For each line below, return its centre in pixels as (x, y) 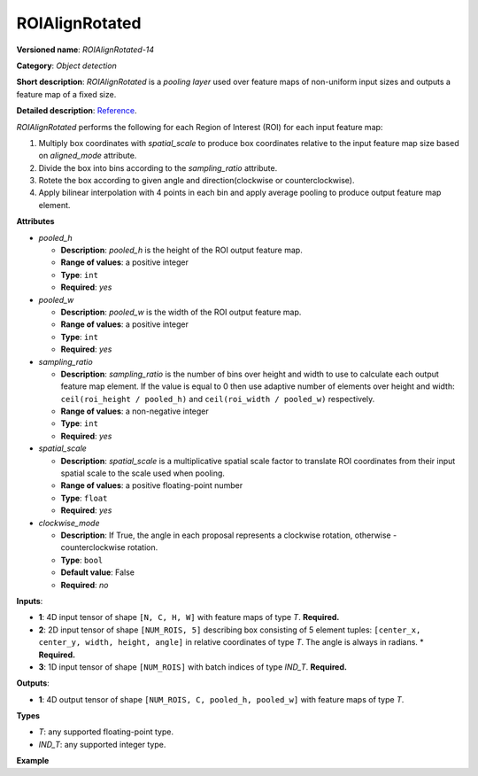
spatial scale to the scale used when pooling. (143, 473)
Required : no (85, 585)
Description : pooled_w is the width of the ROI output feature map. (181, 312)
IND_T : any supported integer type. (102, 744)
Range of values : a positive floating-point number (152, 485)
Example (33, 761)
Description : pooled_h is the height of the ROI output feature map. (181, 250)
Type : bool (82, 560)
